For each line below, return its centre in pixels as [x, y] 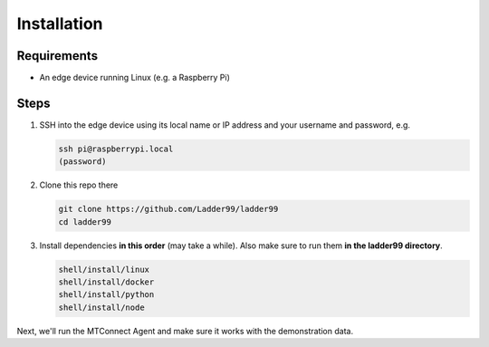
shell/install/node [101, 307]
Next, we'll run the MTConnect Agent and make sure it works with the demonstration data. [185, 331]
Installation [60, 24]
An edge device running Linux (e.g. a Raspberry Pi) [135, 78]
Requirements [58, 56]
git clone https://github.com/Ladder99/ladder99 [168, 209]
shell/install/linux [104, 269]
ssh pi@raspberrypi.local [116, 149]
